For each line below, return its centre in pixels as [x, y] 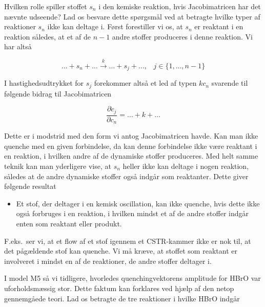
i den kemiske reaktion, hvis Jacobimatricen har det [180, 6]
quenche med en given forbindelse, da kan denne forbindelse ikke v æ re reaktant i [131, 146]
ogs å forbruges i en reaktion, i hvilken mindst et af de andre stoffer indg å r [132, 213]
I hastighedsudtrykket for [44, 83]
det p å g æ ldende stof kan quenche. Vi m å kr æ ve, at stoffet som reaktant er [121, 251]
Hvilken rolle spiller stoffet [46, 6]
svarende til [230, 83]
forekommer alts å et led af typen [145, 83]
